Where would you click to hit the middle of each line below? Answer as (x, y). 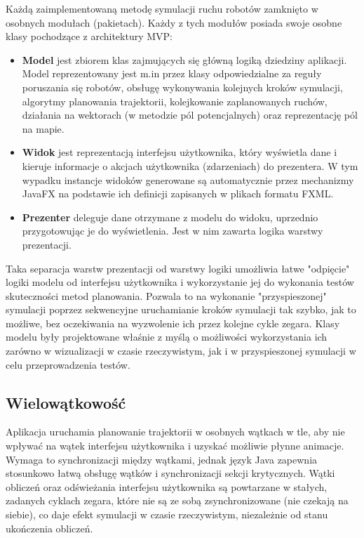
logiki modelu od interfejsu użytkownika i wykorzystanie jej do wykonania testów (180, 282)
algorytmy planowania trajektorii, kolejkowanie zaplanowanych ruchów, (175, 101)
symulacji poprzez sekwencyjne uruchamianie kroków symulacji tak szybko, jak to (181, 309)
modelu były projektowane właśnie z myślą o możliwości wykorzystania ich (167, 337)
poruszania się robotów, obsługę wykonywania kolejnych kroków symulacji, (182, 87)
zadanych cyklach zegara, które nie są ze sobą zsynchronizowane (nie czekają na (177, 500)
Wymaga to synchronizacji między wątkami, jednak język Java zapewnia (162, 459)
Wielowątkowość (66, 402)
